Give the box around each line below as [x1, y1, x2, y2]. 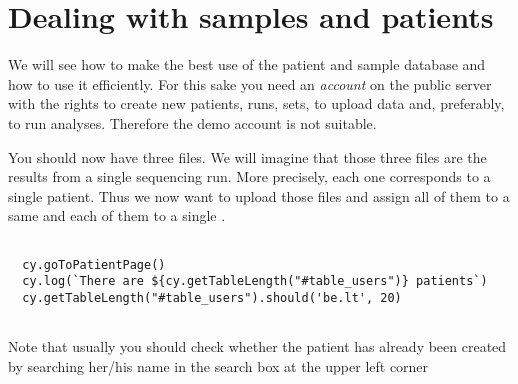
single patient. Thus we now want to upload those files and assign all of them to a [8, 185, 510, 206]
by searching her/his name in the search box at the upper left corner [8, 355, 429, 376]
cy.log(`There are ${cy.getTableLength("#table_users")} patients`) [22, 274, 488, 289]
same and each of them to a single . [8, 205, 226, 226]
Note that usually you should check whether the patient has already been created [8, 336, 507, 357]
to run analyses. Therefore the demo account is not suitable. [8, 112, 377, 133]
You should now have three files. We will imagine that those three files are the [8, 146, 487, 167]
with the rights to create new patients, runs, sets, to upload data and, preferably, [8, 93, 505, 114]
